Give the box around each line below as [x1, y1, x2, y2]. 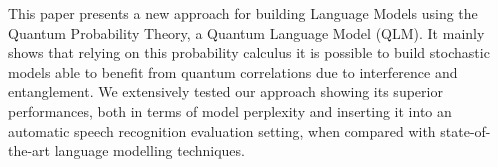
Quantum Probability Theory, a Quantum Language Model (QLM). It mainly [8, 22, 485, 43]
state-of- [440, 120, 491, 141]
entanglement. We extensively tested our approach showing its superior [8, 81, 443, 102]
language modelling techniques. [54, 140, 245, 161]
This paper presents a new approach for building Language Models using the [8, 3, 478, 23]
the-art [8, 140, 51, 161]
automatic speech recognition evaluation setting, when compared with [8, 120, 436, 141]
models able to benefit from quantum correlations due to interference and [8, 61, 458, 82]
